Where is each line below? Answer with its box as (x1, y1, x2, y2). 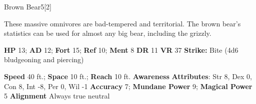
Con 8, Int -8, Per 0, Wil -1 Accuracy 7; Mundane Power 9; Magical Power (4, 81, 252, 91)
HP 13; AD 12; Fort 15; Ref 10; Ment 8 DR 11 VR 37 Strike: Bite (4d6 (4, 44, 238, 55)
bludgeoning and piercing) (4, 54, 84, 65)
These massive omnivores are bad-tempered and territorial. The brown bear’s (4, 18, 241, 28)
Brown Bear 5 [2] (4, 1, 51, 11)
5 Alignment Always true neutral (4, 91, 110, 101)
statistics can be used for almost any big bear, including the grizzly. (4, 28, 211, 38)
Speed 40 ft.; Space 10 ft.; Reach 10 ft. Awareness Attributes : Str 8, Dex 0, (4, 71, 252, 81)
